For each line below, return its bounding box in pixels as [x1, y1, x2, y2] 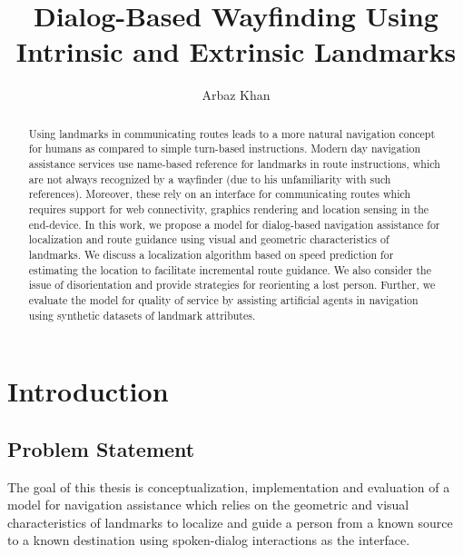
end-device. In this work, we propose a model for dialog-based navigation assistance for [28, 216, 440, 232]
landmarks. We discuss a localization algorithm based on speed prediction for [28, 246, 394, 262]
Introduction [7, 372, 169, 410]
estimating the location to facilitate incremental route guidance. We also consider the [28, 262, 432, 277]
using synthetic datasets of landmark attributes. [28, 307, 256, 322]
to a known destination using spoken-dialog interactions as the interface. [7, 530, 410, 550]
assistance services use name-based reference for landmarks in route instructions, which [28, 156, 440, 172]
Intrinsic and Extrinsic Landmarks [15, 33, 457, 70]
